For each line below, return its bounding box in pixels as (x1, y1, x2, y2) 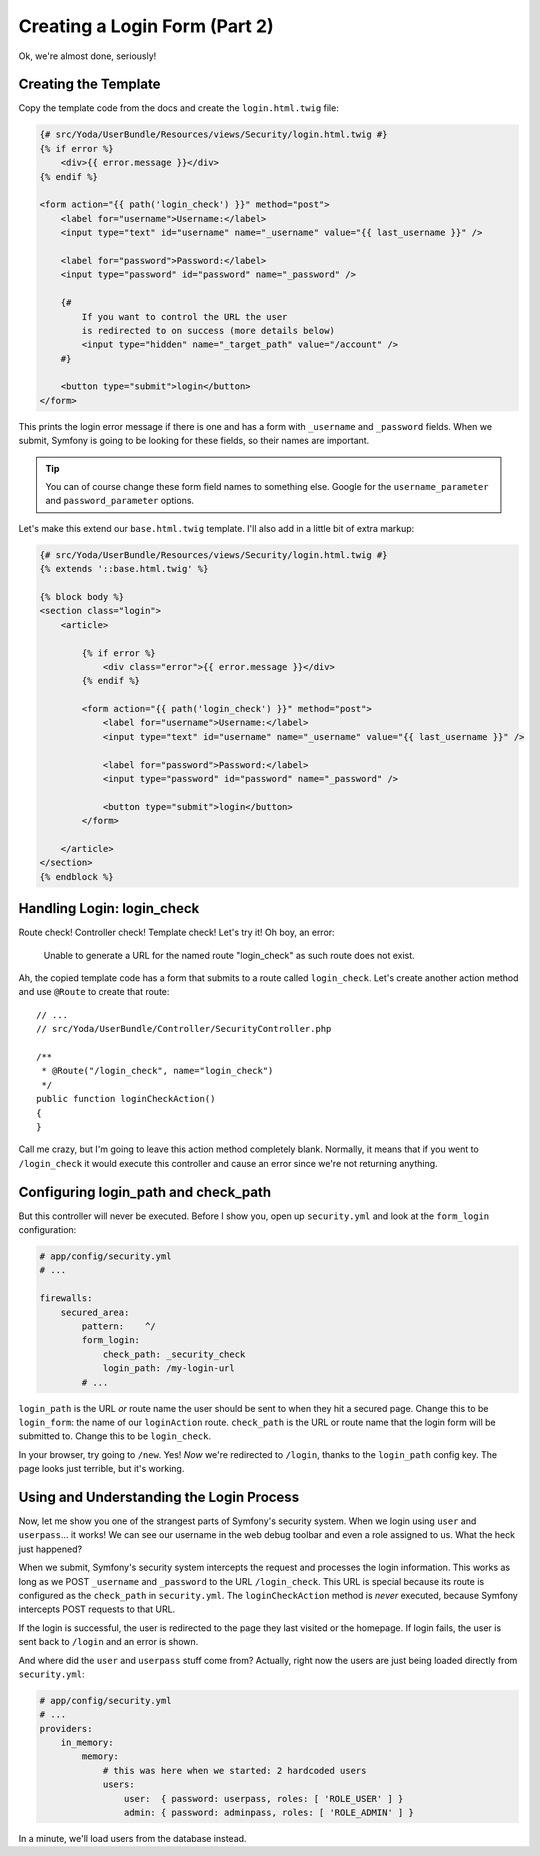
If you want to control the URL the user (81, 311, 288, 322)
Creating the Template (18, 76, 161, 93)
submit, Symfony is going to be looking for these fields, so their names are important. (18, 435, 370, 447)
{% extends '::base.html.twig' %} (39, 563, 209, 575)
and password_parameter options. (45, 495, 195, 507)
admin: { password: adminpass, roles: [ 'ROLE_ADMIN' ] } (123, 1807, 415, 1818)
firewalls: (39, 1293, 93, 1304)
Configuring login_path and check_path (18, 1183, 272, 1200)
